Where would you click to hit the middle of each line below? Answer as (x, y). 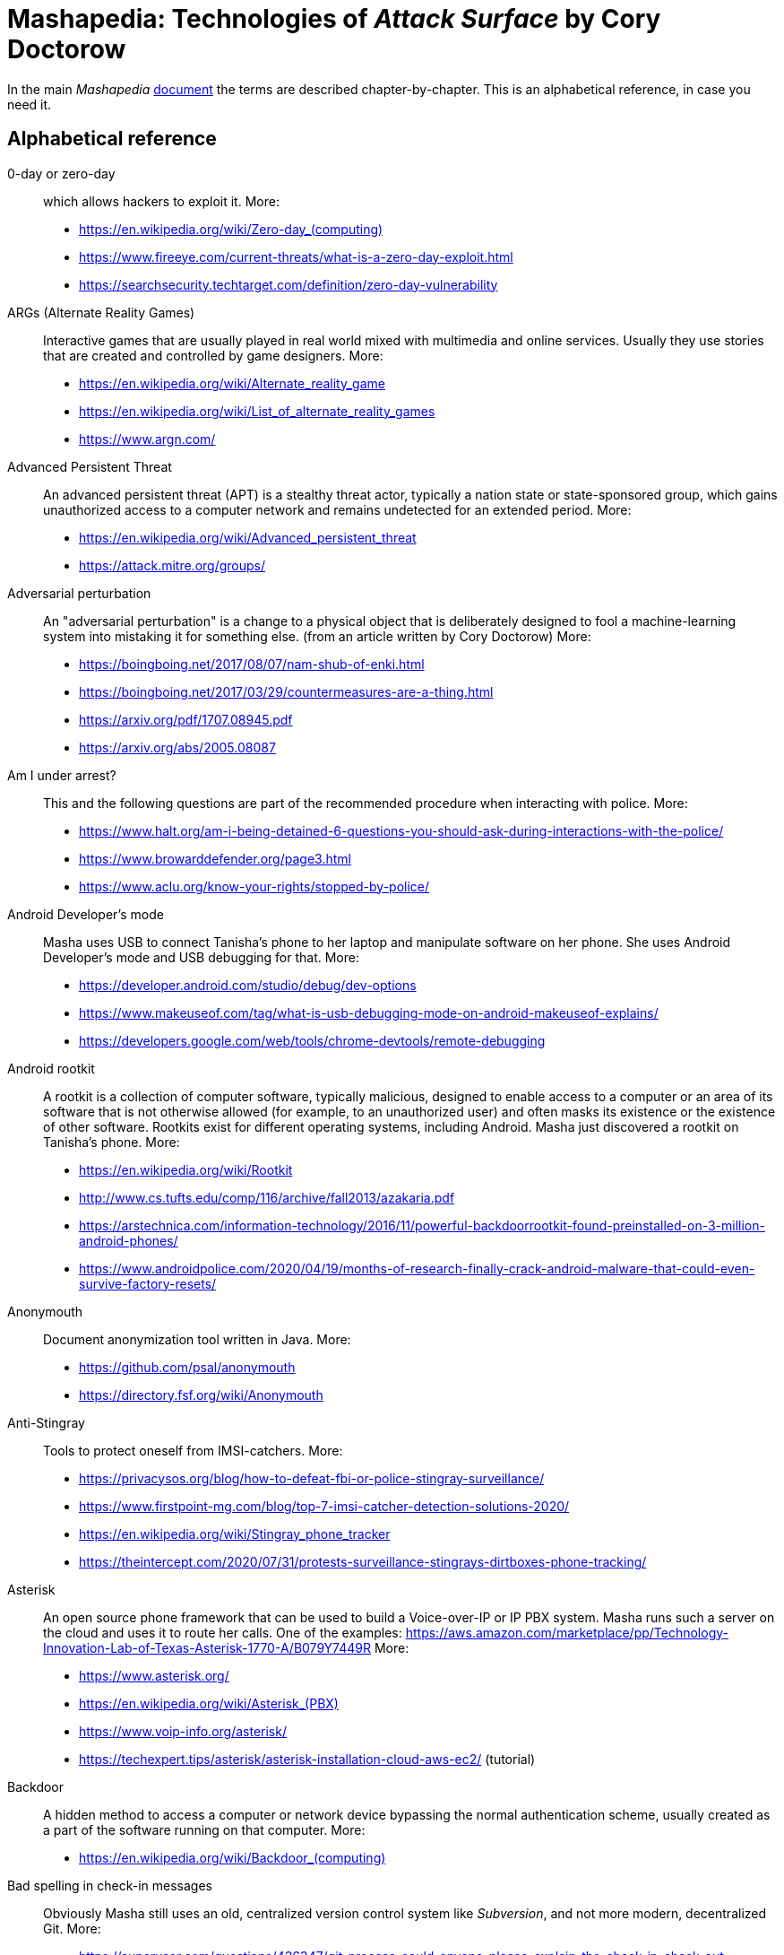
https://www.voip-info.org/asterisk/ (183, 1731)
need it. (30, 104)
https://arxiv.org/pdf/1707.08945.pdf (186, 719)
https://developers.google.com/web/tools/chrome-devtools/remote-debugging (312, 1040)
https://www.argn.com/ (147, 439)
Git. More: (72, 1928)
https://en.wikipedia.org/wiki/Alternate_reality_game (232, 383)
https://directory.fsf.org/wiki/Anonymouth (201, 1395)
